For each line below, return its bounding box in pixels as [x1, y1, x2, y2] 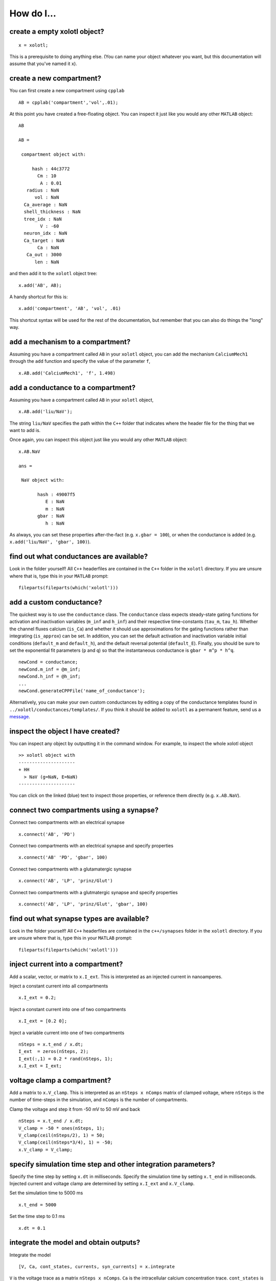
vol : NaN [34, 195, 59, 200]
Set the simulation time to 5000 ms [9, 1190, 83, 1196]
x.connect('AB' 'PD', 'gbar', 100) [18, 855, 108, 860]
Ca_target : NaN [24, 237, 65, 243]
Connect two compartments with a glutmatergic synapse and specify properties [9, 889, 178, 895]
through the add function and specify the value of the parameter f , [9, 358, 151, 364]
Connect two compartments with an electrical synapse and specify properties [9, 843, 174, 849]
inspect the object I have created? [9, 727, 120, 735]
